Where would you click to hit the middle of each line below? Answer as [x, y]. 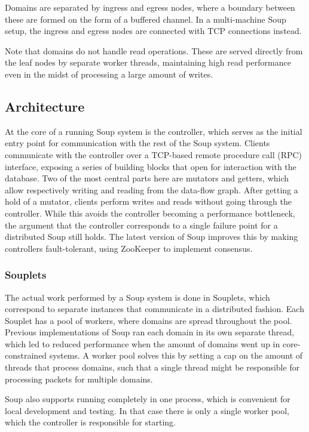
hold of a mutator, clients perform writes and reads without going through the [149, 201]
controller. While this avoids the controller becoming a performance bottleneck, [150, 213]
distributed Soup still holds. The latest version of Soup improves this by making [152, 237]
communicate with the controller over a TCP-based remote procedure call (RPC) [154, 154]
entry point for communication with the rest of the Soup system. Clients [137, 143]
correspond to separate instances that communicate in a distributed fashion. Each [154, 309]
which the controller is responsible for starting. [90, 422]
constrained [26, 355]
